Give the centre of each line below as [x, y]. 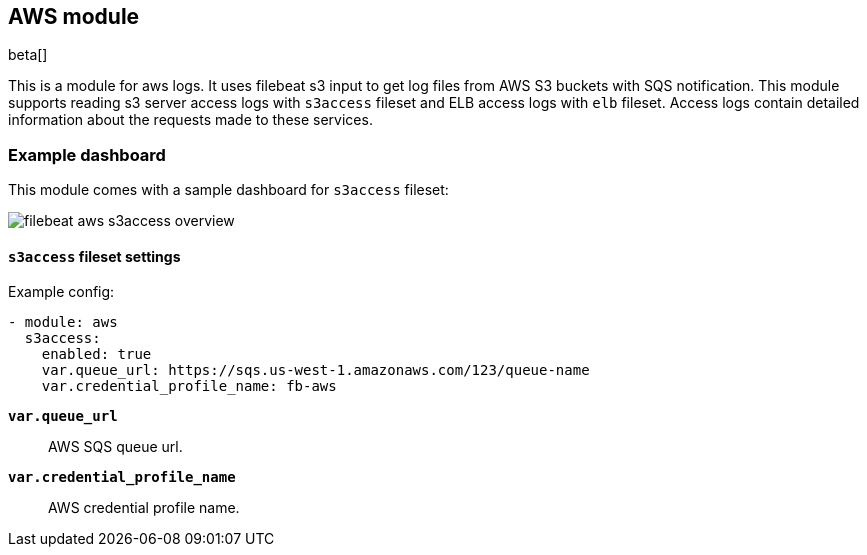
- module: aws [63, 322]
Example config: [61, 292]
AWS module [74, 16]
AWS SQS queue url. [115, 447]
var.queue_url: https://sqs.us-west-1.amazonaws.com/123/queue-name [315, 370]
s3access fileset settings [94, 256]
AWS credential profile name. [144, 508]
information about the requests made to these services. [190, 120]
